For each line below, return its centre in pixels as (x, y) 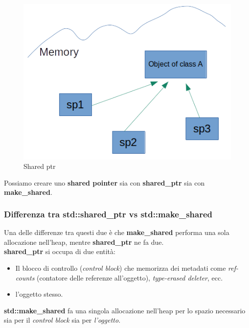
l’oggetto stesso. (39, 294)
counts (25, 277)
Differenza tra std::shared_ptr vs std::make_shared (108, 214)
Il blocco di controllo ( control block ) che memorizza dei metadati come (121, 268)
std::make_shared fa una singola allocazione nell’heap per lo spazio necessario (125, 310)
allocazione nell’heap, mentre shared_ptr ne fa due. (84, 242)
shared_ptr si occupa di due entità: (60, 251)
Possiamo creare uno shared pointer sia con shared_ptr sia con (104, 182)
